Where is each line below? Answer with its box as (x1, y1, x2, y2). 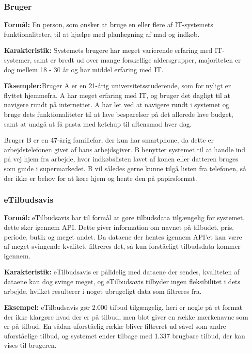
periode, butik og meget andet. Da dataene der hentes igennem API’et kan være (4, 231, 242, 241)
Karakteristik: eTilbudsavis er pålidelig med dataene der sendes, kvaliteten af (4, 267, 240, 277)
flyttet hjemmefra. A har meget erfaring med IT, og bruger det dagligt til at (4, 90, 230, 100)
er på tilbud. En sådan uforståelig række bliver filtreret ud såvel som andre (4, 321, 226, 331)
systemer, (4, 55, 32, 64)
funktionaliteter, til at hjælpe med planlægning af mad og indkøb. (4, 29, 200, 39)
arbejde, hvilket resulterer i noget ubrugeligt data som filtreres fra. (4, 286, 202, 296)
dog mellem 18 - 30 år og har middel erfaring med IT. (4, 64, 164, 74)
